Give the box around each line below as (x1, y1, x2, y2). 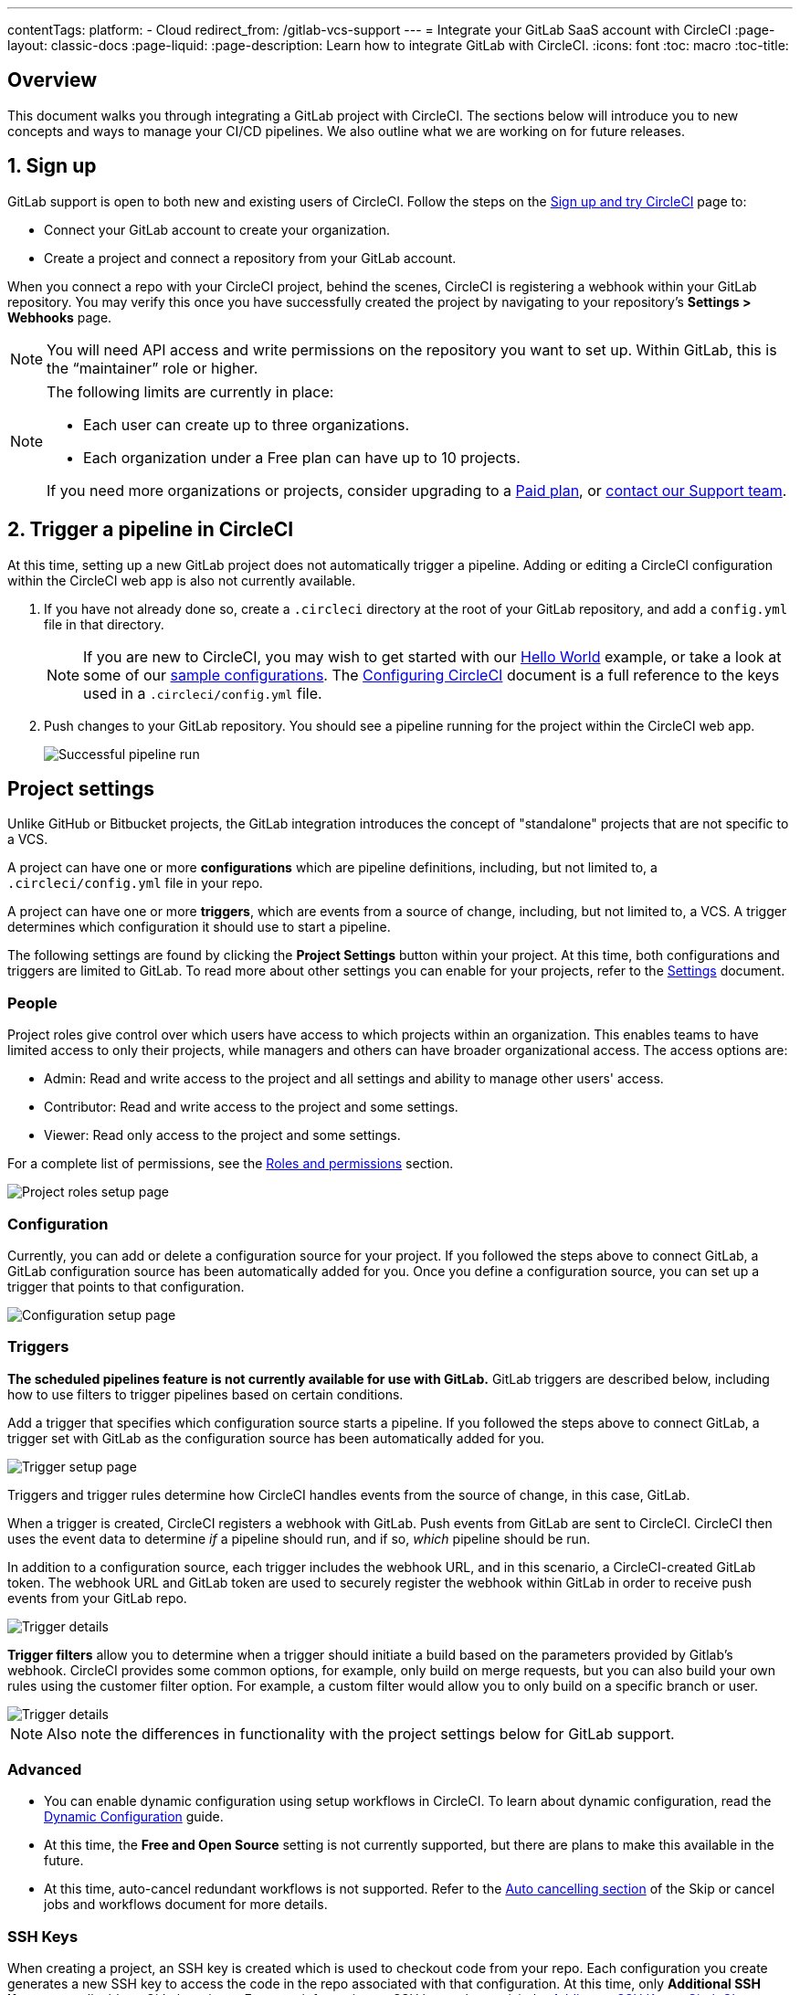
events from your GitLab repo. (7, 1589, 187, 1606)
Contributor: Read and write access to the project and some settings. (44, 1099, 458, 1115)
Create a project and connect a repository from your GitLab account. (44, 249, 457, 266)
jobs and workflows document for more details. (44, 1896, 328, 1913)
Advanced (7, 1760, 82, 1779)
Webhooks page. (7, 309, 112, 325)
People (7, 993, 58, 1012)
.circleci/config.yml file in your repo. (7, 875, 263, 892)
